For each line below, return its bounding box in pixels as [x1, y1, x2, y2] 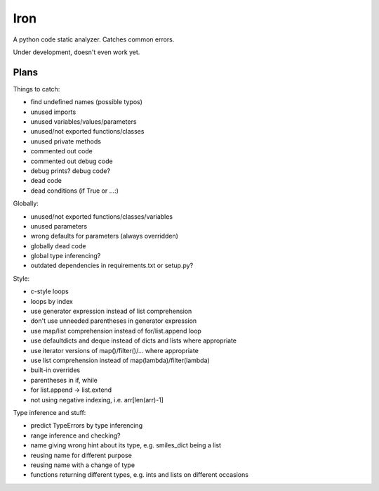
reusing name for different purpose [30, 451, 133, 459]
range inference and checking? [30, 431, 121, 440]
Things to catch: [13, 84, 60, 93]
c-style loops [30, 287, 69, 295]
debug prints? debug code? [30, 166, 111, 175]
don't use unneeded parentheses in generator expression [30, 317, 197, 325]
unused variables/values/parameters [30, 117, 137, 126]
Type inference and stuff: [13, 408, 86, 416]
